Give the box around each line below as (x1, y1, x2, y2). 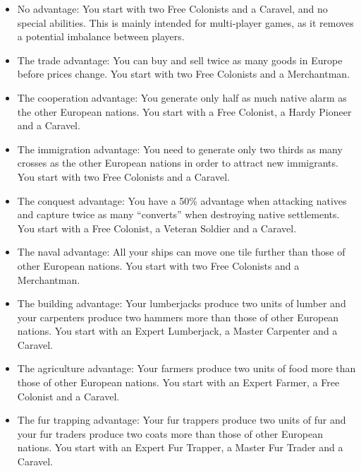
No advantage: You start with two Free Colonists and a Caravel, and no (17, 1, 328, 16)
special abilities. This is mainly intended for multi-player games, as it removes (17, 15, 354, 30)
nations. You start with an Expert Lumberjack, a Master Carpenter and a (17, 323, 338, 338)
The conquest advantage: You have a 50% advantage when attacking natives (17, 193, 347, 208)
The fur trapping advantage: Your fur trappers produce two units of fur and (17, 412, 346, 427)
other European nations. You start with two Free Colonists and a (17, 258, 300, 273)
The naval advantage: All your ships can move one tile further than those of (17, 244, 345, 259)
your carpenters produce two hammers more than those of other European (17, 309, 339, 324)
